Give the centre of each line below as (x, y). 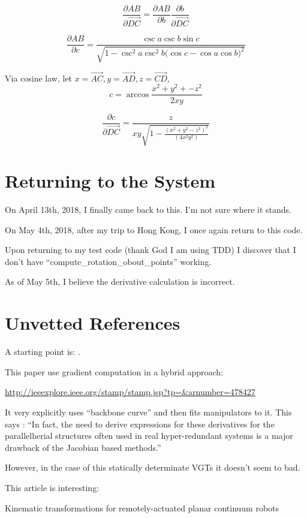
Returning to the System (110, 181)
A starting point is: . (43, 352)
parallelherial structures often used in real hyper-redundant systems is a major (149, 436)
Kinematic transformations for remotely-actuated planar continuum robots (142, 508)
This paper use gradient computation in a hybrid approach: (114, 371)
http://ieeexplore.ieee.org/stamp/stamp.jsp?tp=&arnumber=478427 (130, 392)
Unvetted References (93, 323)
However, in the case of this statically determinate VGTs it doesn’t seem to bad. (153, 467)
